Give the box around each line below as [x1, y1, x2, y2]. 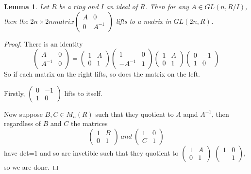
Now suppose [4, 109, 43, 119]
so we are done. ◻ [4, 161, 59, 172]
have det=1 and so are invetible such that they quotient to [4, 147, 179, 158]
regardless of [4, 118, 41, 128]
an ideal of [106, 1, 138, 11]
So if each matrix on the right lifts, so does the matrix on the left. [4, 69, 201, 79]
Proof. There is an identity [4, 38, 83, 48]
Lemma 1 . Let [4, 1, 49, 11]
